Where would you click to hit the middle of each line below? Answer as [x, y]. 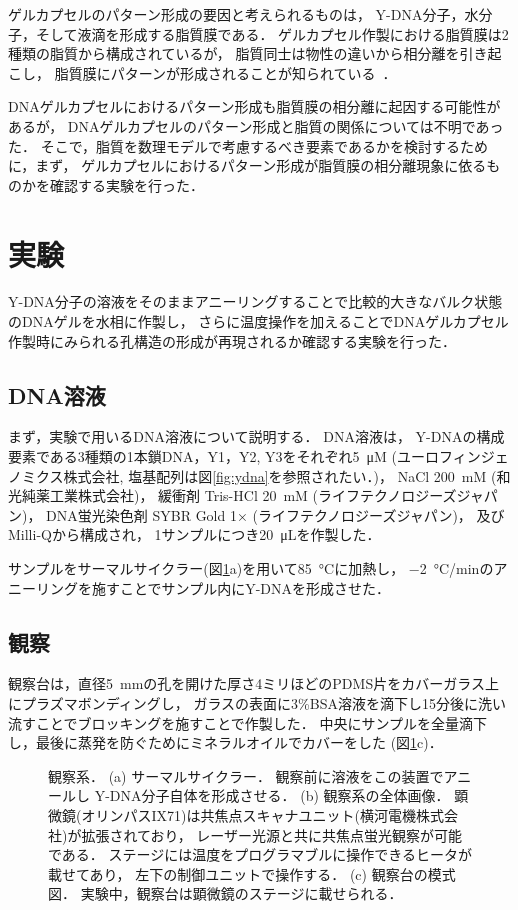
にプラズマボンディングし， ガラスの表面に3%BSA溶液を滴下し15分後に [243, 703]
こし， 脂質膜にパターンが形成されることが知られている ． [202, 72]
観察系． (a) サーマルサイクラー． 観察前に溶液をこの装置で [246, 775]
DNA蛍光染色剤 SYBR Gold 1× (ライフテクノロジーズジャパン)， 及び [275, 514]
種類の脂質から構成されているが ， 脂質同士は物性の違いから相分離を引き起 [255, 53]
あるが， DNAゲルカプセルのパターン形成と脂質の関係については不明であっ [256, 125]
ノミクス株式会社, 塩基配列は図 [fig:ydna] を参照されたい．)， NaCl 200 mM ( [252, 475]
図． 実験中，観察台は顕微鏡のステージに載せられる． [225, 893]
